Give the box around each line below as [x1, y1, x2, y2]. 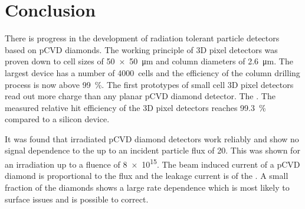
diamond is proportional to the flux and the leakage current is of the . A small [5, 169, 288, 182]
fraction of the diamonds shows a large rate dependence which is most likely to [5, 181, 290, 193]
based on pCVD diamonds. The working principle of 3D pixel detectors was [5, 43, 278, 55]
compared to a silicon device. [5, 113, 110, 125]
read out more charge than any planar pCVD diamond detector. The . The [5, 90, 276, 102]
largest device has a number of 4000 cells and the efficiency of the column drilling [5, 66, 300, 79]
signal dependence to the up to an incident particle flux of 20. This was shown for [5, 144, 300, 156]
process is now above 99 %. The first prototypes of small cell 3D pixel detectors [5, 78, 294, 90]
